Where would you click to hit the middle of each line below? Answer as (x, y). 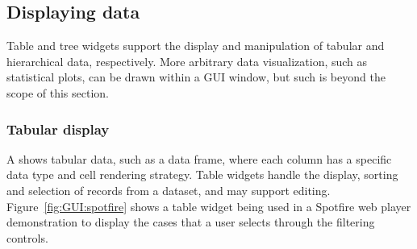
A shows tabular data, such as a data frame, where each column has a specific (199, 158)
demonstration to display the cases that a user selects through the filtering (191, 222)
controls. (27, 237)
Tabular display (58, 129)
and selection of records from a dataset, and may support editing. (169, 190)
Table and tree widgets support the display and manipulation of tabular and (196, 46)
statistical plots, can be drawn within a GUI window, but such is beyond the (196, 77)
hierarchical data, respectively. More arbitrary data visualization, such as (187, 61)
